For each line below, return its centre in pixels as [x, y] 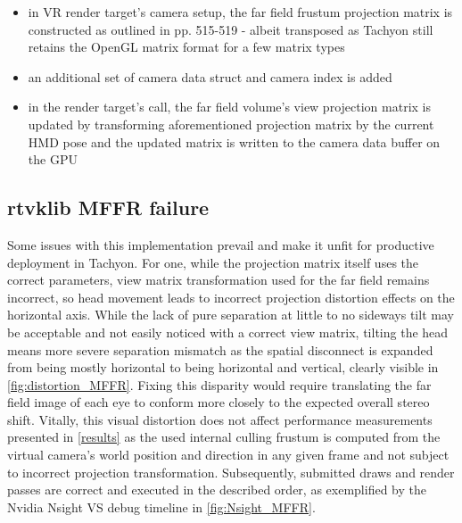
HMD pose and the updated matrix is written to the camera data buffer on [234, 141]
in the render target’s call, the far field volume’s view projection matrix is [229, 107]
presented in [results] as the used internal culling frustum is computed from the [224, 437]
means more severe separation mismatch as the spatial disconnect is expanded [220, 349]
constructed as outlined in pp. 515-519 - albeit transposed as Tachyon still [231, 29]
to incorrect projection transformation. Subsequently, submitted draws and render [231, 472]
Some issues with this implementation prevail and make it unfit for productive [221, 244]
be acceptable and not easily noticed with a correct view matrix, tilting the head [228, 332]
